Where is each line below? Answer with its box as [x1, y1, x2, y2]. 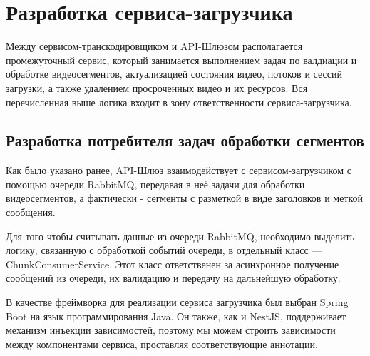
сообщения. [6, 205, 56, 220]
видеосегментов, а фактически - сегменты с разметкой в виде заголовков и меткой [6, 190, 364, 205]
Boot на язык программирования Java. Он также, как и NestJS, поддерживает [6, 308, 346, 323]
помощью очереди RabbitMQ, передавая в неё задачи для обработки [6, 176, 305, 191]
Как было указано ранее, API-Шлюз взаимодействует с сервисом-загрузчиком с [6, 163, 352, 178]
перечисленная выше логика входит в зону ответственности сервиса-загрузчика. [6, 94, 352, 109]
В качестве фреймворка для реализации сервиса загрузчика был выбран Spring [6, 295, 349, 310]
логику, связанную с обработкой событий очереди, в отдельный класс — [6, 243, 322, 258]
